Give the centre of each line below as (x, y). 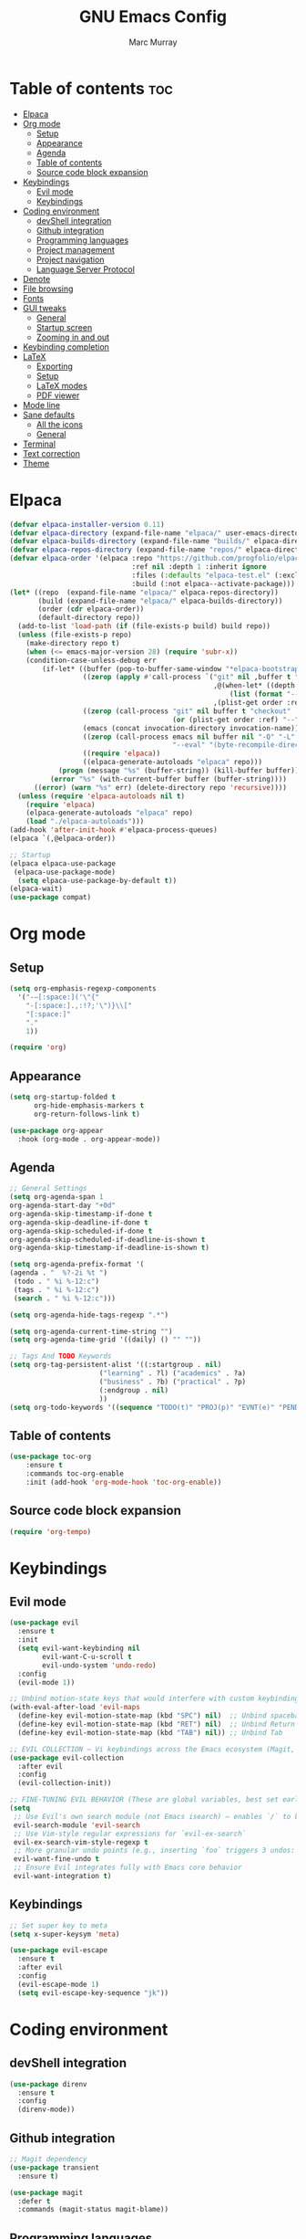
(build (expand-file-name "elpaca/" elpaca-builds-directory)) (160, 601)
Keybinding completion (66, 347)
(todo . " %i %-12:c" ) (56, 1281)
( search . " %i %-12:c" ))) (65, 1298)
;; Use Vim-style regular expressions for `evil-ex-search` (130, 1834)
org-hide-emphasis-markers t (89, 1105)
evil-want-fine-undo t (56, 1859)
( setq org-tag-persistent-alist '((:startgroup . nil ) (116, 1365)
